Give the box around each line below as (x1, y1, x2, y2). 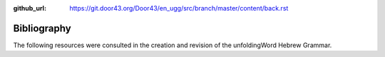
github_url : (13, 4, 46, 12)
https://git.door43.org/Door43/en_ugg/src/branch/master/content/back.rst (69, 4, 289, 12)
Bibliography (13, 22, 71, 34)
